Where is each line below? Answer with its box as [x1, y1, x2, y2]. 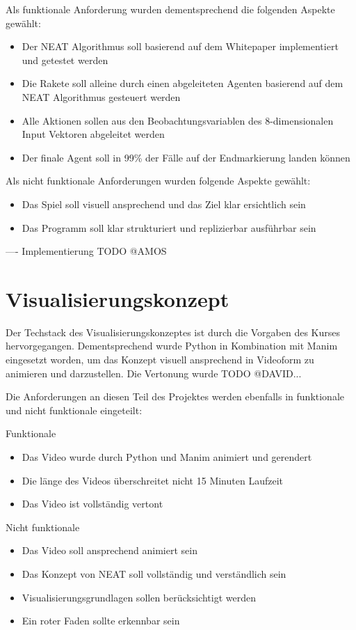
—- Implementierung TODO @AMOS [6, 244, 167, 258]
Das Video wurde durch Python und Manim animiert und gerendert [22, 450, 312, 464]
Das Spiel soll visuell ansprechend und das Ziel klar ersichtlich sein [22, 196, 306, 211]
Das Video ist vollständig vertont [22, 496, 163, 511]
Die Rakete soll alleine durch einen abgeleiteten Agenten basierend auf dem [22, 76, 343, 90]
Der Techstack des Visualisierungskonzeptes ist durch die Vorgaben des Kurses [6, 324, 341, 339]
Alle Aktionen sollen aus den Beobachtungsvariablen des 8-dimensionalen [22, 113, 334, 127]
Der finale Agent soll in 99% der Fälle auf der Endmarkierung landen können [22, 150, 350, 164]
